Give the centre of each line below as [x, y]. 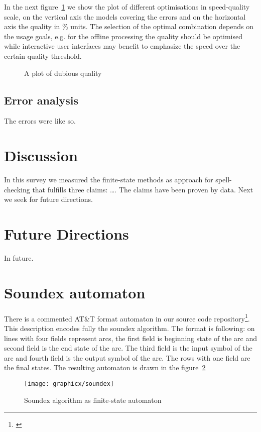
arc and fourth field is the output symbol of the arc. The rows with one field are [127, 357]
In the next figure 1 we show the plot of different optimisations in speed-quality [127, 7]
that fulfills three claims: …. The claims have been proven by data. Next [143, 189]
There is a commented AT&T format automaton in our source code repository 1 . [127, 317]
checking [17, 189]
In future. [19, 257]
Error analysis [41, 100]
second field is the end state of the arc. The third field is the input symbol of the [128, 348]
